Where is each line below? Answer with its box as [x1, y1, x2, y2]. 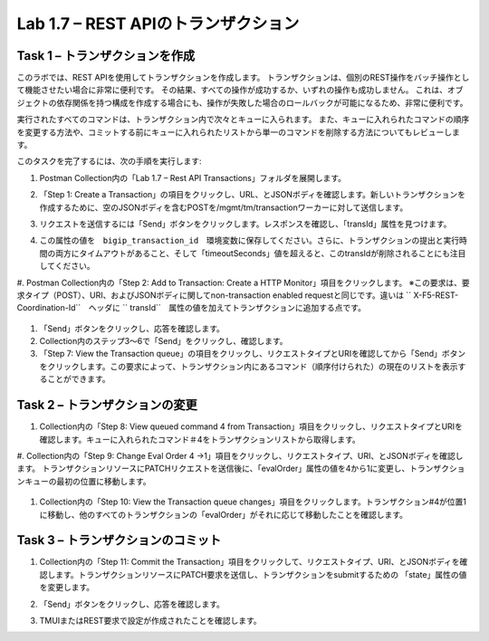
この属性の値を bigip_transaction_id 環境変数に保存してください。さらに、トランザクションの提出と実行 [39, 235, 460, 246]
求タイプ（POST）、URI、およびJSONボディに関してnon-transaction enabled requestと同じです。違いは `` [16, 290, 412, 301]
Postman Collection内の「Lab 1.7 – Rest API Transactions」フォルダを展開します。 [39, 172, 347, 183]
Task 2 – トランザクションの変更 [16, 397, 198, 413]
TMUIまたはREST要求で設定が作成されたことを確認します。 [39, 615, 262, 626]
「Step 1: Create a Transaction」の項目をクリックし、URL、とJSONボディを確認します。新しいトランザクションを [39, 189, 466, 200]
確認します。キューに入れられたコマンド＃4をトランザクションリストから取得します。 [39, 434, 361, 445]
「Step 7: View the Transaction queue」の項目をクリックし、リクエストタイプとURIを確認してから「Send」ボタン [39, 349, 466, 359]
